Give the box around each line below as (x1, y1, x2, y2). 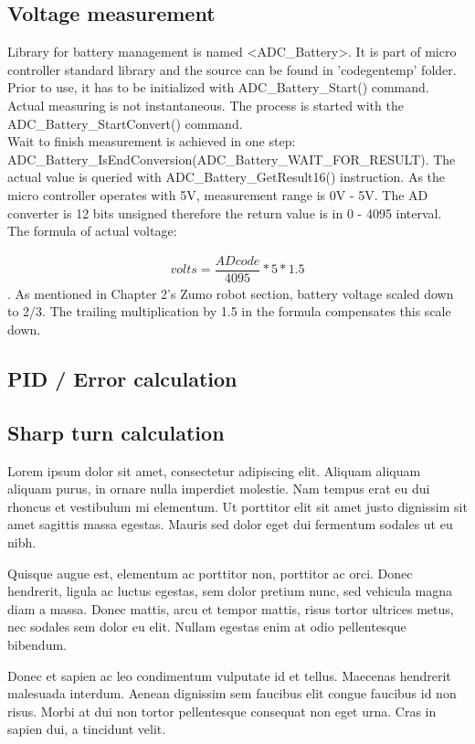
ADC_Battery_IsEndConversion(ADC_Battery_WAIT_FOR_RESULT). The (7, 149, 456, 168)
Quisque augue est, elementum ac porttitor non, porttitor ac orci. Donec (7, 563, 413, 582)
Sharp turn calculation (7, 418, 225, 446)
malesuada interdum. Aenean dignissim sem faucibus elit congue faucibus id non (7, 684, 457, 703)
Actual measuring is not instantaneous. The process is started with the (7, 95, 404, 114)
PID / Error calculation (7, 365, 237, 392)
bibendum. (7, 634, 67, 654)
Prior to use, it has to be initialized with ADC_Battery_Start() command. (7, 78, 429, 97)
